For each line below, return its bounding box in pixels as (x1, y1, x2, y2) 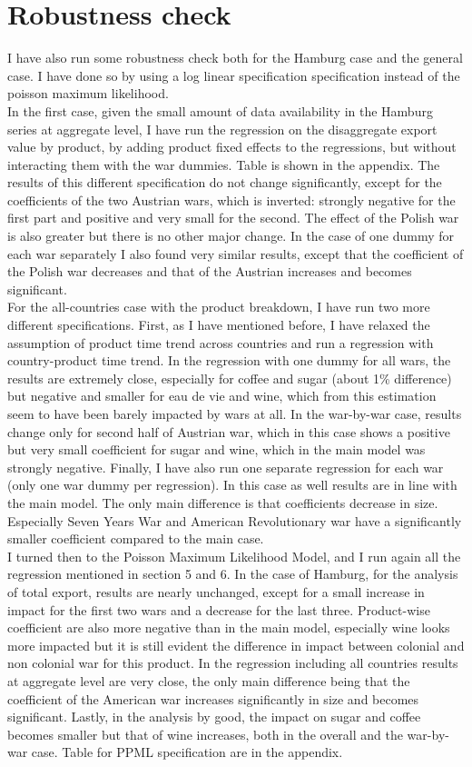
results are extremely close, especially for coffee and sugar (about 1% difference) (7, 368, 452, 387)
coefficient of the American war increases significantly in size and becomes (7, 689, 419, 708)
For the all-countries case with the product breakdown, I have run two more (7, 297, 430, 316)
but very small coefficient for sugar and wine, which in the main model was (7, 440, 426, 459)
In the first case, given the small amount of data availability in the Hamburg (7, 101, 433, 120)
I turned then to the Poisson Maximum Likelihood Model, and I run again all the (7, 546, 461, 565)
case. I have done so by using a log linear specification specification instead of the (7, 65, 460, 85)
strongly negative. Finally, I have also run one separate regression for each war (7, 457, 444, 476)
